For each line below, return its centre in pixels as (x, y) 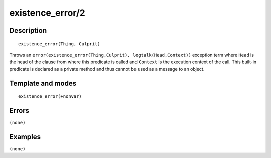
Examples (25, 137)
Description (28, 31)
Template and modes (43, 83)
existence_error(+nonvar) (50, 97)
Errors (19, 111)
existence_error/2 (47, 13)
